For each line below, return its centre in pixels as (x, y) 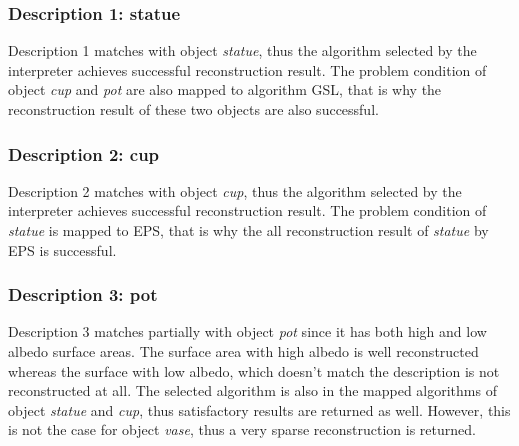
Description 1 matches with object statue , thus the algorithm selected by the (242, 50)
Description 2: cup (84, 153)
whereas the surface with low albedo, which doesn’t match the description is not (254, 370)
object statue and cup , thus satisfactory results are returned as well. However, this (259, 409)
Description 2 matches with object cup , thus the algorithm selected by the (235, 190)
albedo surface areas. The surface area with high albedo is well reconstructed (243, 351)
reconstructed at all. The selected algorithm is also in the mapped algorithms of (252, 390)
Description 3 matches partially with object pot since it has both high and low (247, 331)
